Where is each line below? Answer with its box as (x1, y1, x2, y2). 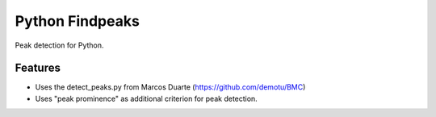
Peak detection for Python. (15, 40, 104, 50)
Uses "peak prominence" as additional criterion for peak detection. (35, 94, 258, 103)
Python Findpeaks (15, 12, 140, 30)
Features (15, 61, 61, 75)
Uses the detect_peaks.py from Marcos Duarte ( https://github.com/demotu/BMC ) (35, 82, 306, 92)
